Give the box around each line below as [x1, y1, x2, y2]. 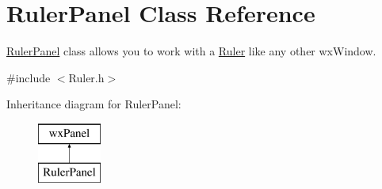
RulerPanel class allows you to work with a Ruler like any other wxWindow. [6, 43, 376, 59]
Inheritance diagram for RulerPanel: [6, 96, 181, 112]
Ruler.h [68, 69, 105, 85]
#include [6, 69, 51, 85]
